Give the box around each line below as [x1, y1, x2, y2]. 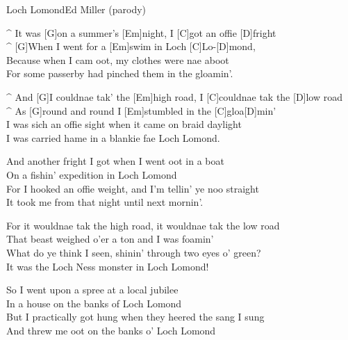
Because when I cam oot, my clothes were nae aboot [6, 52, 229, 67]
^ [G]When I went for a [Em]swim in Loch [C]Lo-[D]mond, [6, 39, 256, 54]
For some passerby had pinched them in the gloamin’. [6, 66, 233, 81]
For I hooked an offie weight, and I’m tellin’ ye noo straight [6, 181, 259, 195]
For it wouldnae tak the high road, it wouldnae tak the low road [6, 218, 280, 232]
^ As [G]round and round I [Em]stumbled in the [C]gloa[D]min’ [6, 103, 276, 118]
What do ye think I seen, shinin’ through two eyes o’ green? [6, 245, 261, 259]
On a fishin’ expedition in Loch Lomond [6, 167, 177, 181]
